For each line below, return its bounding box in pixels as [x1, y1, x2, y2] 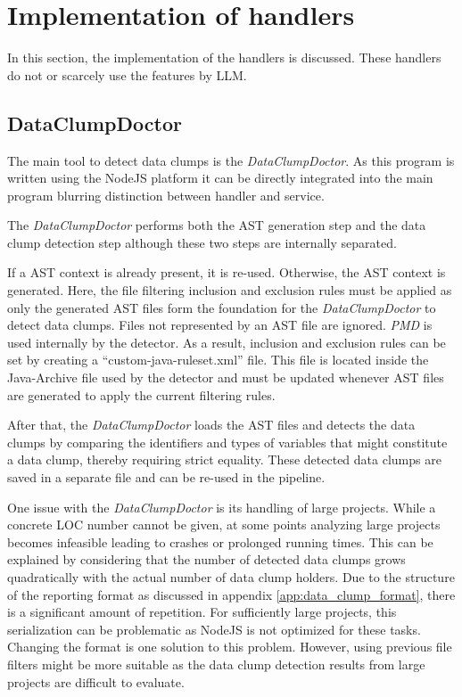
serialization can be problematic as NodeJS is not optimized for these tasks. [7, 619, 421, 638]
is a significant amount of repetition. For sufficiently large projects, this [7, 603, 397, 621]
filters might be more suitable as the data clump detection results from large [7, 654, 425, 673]
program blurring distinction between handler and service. [7, 185, 325, 204]
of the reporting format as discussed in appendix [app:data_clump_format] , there [7, 585, 456, 603]
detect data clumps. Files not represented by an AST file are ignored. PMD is [7, 316, 433, 334]
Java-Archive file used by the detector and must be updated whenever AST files [7, 368, 444, 387]
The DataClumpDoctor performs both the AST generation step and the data [7, 216, 426, 234]
